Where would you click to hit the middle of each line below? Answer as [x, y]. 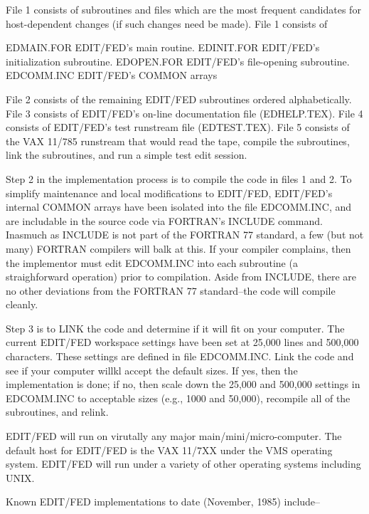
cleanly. [22, 304]
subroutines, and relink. [57, 412]
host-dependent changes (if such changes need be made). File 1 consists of [167, 23]
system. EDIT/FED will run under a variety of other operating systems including [183, 464]
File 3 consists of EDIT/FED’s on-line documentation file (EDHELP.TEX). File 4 [184, 113]
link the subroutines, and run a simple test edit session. [127, 155]
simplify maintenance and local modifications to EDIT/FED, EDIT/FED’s [169, 193]
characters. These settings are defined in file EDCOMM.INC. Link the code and [180, 356]
